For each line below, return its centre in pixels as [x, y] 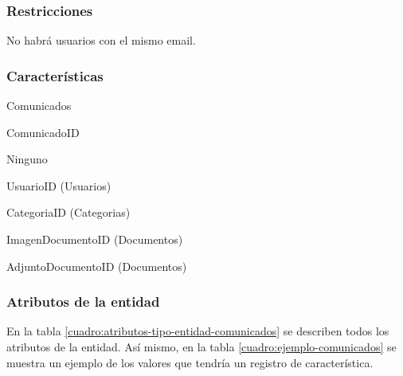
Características [55, 75]
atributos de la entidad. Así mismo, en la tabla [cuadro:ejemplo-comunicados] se [201, 347]
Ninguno [27, 159]
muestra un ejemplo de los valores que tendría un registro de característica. [190, 362]
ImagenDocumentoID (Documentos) [95, 239]
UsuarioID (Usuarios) [59, 185]
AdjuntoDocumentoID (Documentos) [97, 266]
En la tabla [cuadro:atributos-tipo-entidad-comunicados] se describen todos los [198, 331]
